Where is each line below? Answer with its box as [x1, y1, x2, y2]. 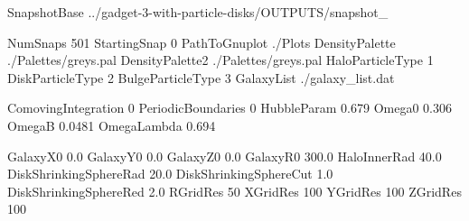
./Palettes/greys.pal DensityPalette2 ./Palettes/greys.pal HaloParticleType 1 [7, 51, 434, 69]
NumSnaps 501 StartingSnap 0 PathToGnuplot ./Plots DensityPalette [7, 32, 396, 51]
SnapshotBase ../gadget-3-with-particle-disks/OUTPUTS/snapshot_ [7, 3, 389, 21]
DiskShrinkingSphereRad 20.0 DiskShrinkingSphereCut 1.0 [7, 164, 333, 183]
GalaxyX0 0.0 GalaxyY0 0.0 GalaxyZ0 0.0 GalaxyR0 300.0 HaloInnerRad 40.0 [7, 146, 442, 165]
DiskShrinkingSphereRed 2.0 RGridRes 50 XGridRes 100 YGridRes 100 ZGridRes [7, 181, 462, 200]
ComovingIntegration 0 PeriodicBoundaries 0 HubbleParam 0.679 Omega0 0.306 [7, 98, 452, 117]
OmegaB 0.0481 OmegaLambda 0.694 [7, 115, 216, 134]
